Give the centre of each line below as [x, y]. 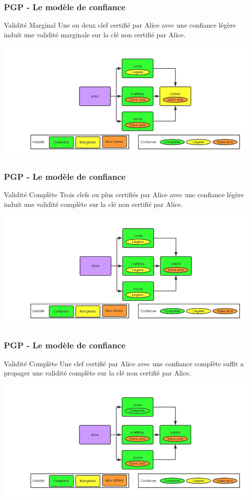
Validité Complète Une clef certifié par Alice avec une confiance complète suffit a [124, 363]
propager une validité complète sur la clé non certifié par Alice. [98, 373]
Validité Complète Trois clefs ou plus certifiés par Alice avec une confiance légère [124, 195]
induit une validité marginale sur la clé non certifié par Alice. [95, 34]
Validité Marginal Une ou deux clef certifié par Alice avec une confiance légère [120, 25]
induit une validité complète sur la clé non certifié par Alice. [93, 204]
